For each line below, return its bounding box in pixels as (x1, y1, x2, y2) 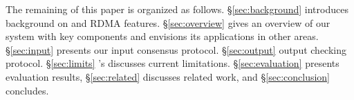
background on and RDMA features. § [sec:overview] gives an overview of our (6, 15, 330, 30)
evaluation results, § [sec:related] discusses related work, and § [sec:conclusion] (6, 69, 330, 83)
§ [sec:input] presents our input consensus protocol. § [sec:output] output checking (6, 42, 347, 57)
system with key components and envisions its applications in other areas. (6, 29, 319, 43)
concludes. (6, 83, 49, 97)
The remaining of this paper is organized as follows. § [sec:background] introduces (6, 2, 348, 16)
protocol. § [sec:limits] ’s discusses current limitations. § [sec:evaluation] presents (6, 56, 339, 70)
